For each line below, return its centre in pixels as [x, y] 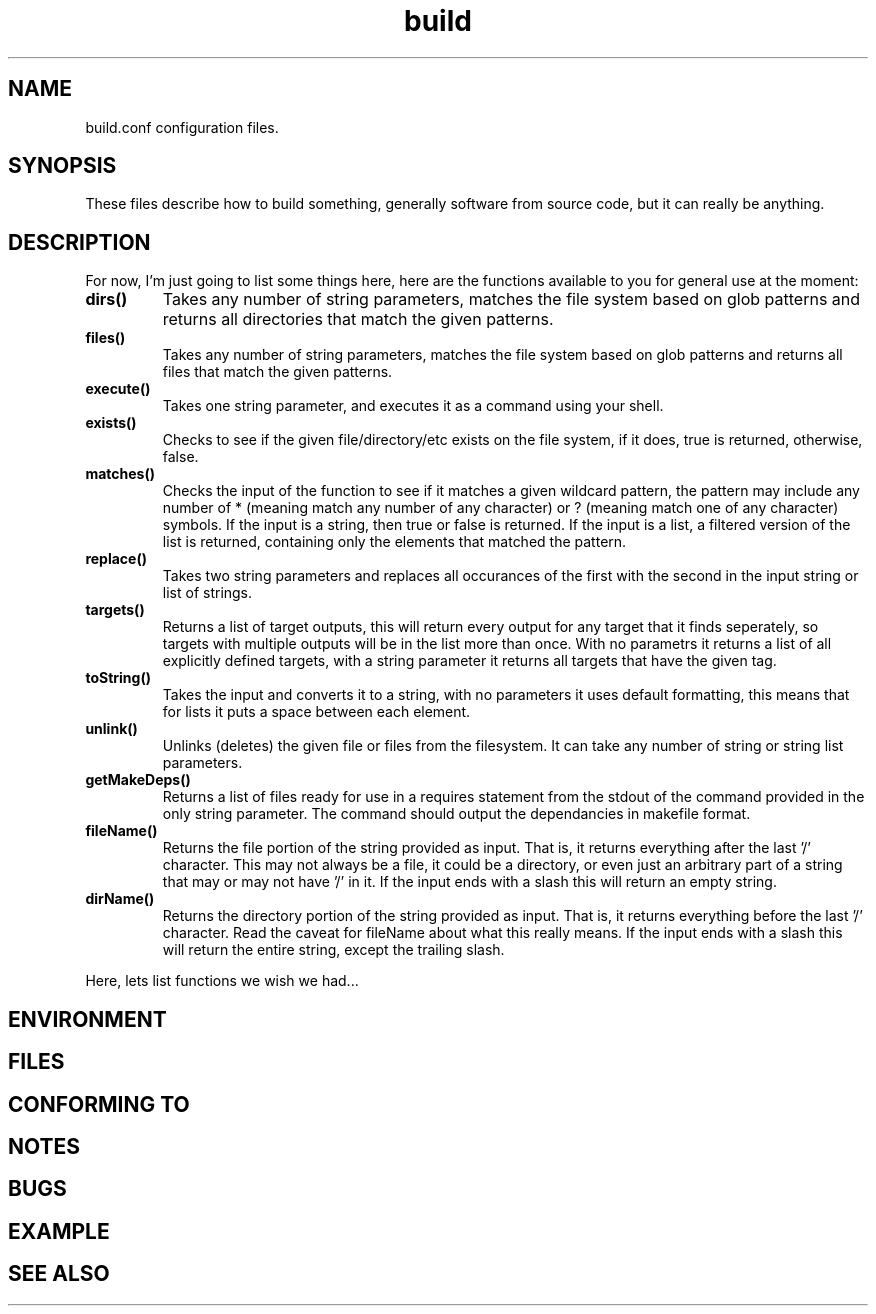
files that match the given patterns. [277, 372]
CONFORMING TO [99, 1104]
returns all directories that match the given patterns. [358, 319]
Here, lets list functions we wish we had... [222, 981]
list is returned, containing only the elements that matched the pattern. [394, 542]
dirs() [106, 299]
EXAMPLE [59, 1231]
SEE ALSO [59, 1274]
